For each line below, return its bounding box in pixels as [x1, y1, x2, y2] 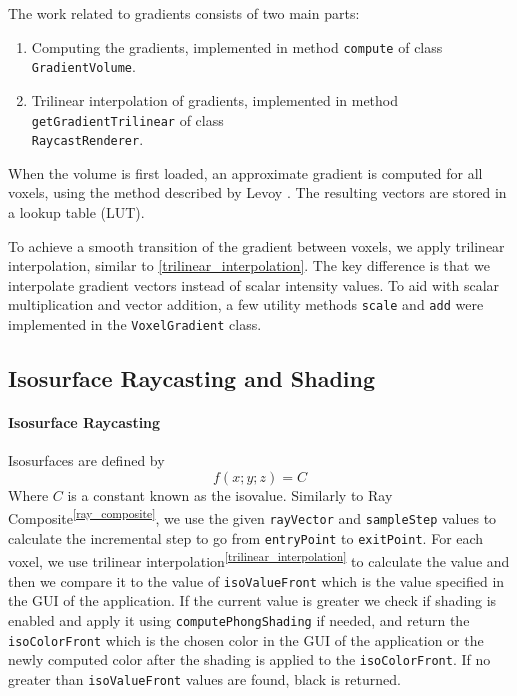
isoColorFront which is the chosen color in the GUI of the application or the [8, 629, 484, 650]
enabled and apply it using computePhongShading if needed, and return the [8, 609, 470, 630]
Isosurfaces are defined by [8, 450, 165, 471]
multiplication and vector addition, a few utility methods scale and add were [8, 294, 484, 315]
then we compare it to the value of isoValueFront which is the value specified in [8, 570, 505, 591]
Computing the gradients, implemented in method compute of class [31, 36, 443, 57]
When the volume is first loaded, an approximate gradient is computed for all [8, 162, 483, 183]
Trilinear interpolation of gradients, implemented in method [31, 89, 399, 110]
